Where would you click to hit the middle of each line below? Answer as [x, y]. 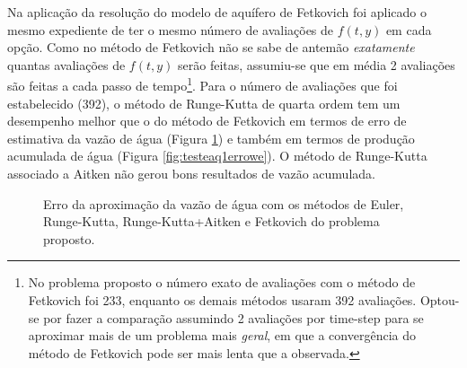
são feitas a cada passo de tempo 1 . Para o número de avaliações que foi [203, 84]
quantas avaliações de [66, 64]
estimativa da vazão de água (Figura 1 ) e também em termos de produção [211, 138]
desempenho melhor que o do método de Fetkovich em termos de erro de [207, 121]
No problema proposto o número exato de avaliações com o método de [222, 282]
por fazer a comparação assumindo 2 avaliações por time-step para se [233, 317]
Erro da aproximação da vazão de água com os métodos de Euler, [224, 203]
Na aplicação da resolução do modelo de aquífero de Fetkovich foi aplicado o [217, 12]
